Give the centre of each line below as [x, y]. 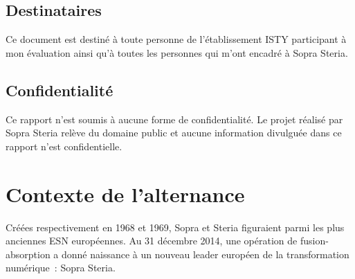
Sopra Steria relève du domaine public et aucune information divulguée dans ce [174, 133]
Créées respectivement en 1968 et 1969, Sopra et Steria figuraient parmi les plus [175, 227]
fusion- [314, 241]
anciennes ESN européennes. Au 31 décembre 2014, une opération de [152, 241]
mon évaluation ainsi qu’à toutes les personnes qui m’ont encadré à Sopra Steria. [177, 52]
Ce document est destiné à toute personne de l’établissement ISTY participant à [176, 39]
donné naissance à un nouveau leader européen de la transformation [206, 254]
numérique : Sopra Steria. [61, 268]
